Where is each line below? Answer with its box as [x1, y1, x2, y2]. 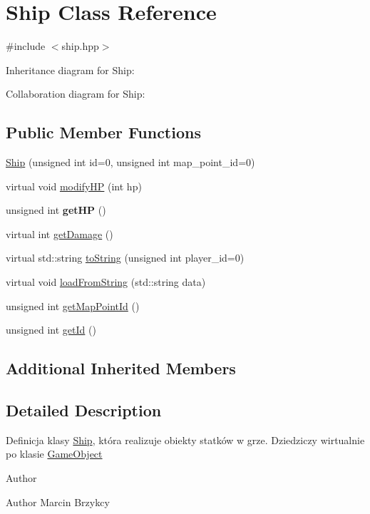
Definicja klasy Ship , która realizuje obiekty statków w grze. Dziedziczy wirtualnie [6, 432, 365, 447]
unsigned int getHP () [6, 202, 106, 217]
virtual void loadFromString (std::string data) [6, 274, 206, 289]
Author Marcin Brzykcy [6, 494, 110, 509]
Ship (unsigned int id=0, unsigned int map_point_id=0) [6, 155, 255, 170]
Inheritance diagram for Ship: [6, 62, 135, 77]
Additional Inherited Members [6, 357, 236, 379]
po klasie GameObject [6, 446, 103, 461]
